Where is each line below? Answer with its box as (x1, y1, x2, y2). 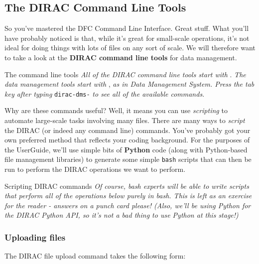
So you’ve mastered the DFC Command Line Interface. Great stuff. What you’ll (4, 23, 249, 33)
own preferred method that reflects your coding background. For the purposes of (4, 134, 250, 145)
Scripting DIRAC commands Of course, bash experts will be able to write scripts (4, 180, 249, 191)
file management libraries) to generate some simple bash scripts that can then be (4, 154, 252, 164)
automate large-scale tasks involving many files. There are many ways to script (4, 115, 245, 126)
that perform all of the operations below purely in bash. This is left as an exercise (4, 190, 252, 201)
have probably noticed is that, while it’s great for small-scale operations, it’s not (4, 32, 250, 43)
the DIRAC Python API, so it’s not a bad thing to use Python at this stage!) (4, 210, 239, 220)
